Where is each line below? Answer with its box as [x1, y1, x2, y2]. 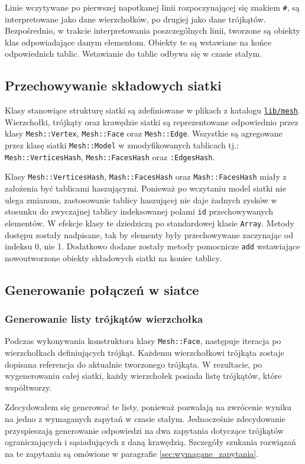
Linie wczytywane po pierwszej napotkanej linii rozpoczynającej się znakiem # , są [5, 1, 300, 13]
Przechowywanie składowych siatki [5, 76, 222, 95]
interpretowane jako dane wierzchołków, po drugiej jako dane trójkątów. [5, 12, 266, 25]
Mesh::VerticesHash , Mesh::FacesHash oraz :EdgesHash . [5, 150, 215, 163]
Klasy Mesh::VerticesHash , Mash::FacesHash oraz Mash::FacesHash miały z [5, 170, 287, 183]
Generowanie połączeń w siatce [5, 280, 199, 298]
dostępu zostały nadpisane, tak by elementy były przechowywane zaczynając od [5, 228, 293, 241]
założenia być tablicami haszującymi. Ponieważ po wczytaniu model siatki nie [5, 182, 286, 194]
